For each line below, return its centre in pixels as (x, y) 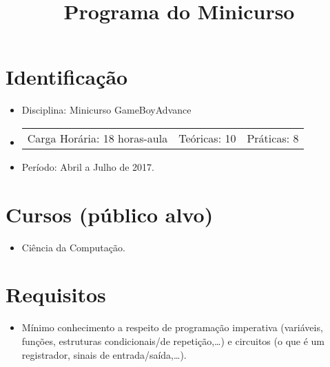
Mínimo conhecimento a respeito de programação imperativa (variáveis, (172, 327)
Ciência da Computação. (73, 247)
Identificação (67, 77)
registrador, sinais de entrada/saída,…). (104, 354)
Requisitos (56, 294)
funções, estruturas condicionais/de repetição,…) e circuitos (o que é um (173, 340)
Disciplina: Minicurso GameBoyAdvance (106, 110)
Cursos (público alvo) (110, 214)
